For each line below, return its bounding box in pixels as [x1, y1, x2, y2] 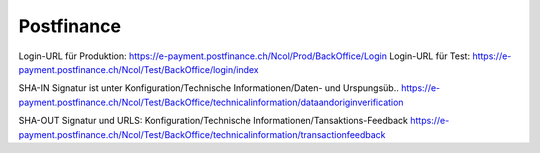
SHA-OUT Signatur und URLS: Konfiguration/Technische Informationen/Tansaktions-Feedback [18, 115, 409, 127]
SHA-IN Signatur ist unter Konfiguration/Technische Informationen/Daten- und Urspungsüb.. [18, 82, 399, 94]
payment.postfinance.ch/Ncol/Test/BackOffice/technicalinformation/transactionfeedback [18, 128, 386, 140]
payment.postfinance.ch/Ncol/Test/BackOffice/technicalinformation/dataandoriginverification [18, 96, 404, 108]
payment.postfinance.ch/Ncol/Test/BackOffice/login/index [18, 63, 259, 75]
